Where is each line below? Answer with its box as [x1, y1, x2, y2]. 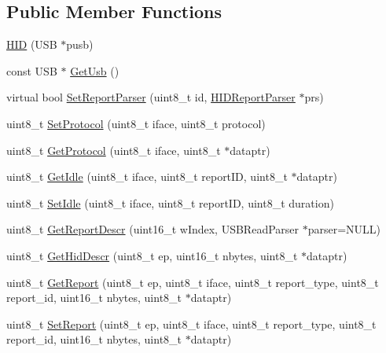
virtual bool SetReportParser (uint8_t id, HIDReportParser [6, 89, 296, 105]
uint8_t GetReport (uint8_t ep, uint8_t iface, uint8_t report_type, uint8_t [6, 274, 379, 290]
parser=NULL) [307, 221, 381, 237]
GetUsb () [70, 62, 119, 79]
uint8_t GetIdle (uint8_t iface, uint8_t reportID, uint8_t [6, 168, 288, 185]
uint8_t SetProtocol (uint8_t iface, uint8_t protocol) [6, 115, 266, 131]
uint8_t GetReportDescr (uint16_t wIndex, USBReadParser [6, 221, 300, 237]
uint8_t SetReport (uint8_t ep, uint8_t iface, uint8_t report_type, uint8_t [6, 315, 377, 332]
